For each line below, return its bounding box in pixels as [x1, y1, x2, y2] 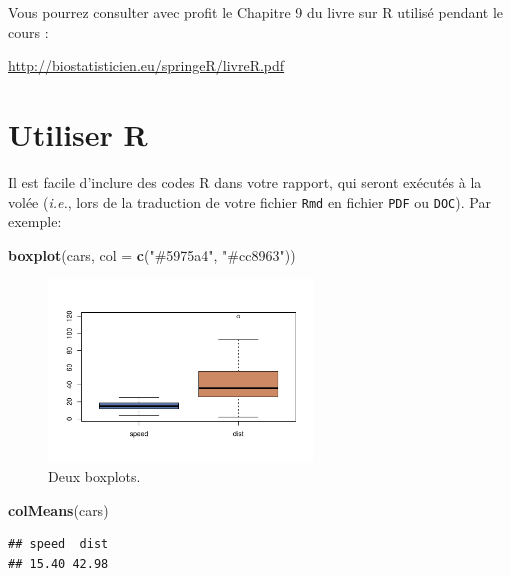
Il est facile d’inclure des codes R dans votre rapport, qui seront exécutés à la [8, 171, 482, 192]
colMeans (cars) [8, 499, 109, 520]
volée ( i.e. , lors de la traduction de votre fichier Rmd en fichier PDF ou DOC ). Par [8, 191, 491, 212]
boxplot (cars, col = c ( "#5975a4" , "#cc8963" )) [8, 244, 296, 265]
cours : [8, 21, 49, 42]
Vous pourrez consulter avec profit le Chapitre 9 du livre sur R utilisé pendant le [8, 2, 504, 22]
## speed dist [8, 537, 109, 552]
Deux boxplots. [48, 466, 141, 487]
